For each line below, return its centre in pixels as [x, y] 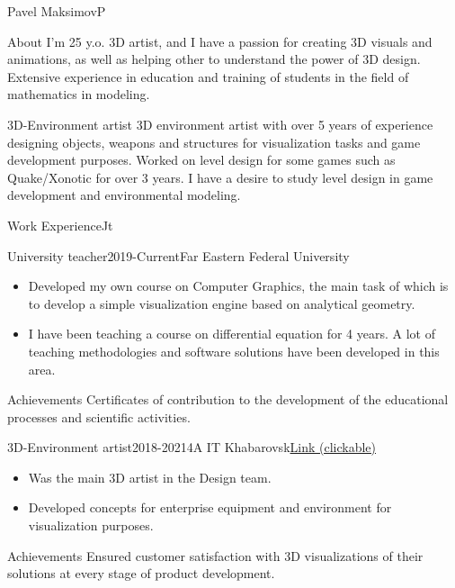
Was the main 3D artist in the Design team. [150, 477]
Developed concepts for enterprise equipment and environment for [210, 507]
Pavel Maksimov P [57, 11]
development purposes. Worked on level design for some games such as [201, 160]
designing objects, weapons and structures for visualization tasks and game [214, 142]
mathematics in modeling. [79, 94]
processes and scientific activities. [99, 416]
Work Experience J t [60, 225]
